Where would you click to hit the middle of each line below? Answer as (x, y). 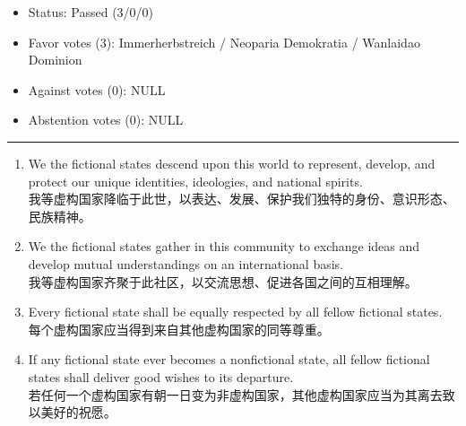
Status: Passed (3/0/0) (91, 12)
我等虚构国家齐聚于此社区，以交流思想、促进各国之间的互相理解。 (223, 281)
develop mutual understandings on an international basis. (186, 263)
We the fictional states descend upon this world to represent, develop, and (232, 163)
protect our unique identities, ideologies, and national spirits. (195, 181)
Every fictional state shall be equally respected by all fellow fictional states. (235, 312)
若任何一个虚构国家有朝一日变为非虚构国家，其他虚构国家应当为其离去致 (242, 394)
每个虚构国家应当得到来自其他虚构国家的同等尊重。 (179, 329)
